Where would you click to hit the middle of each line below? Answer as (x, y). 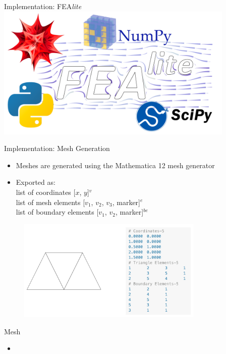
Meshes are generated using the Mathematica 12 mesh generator (115, 165)
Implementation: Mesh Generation (57, 148)
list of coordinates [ (46, 192)
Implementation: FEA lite (43, 6)
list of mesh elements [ (50, 202)
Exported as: (36, 182)
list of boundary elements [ (57, 212)
